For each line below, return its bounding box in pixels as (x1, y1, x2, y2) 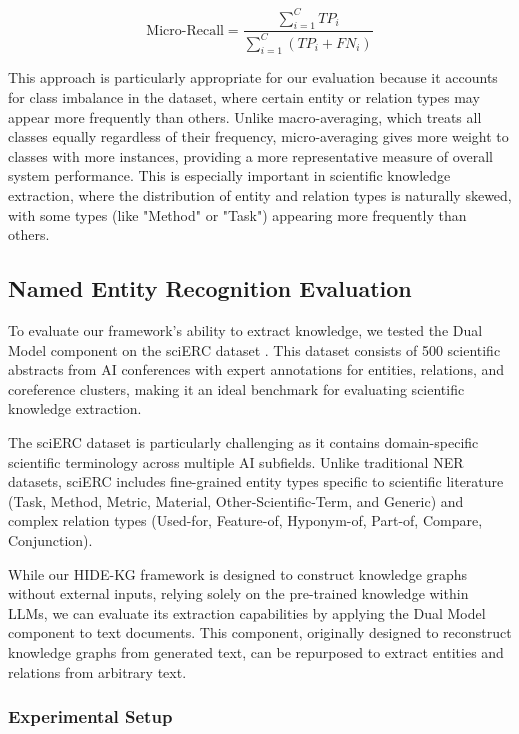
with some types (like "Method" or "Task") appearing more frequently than (8, 204, 467, 225)
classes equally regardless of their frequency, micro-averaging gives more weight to (8, 126, 509, 147)
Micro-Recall (146, 23, 224, 38)
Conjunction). (8, 529, 93, 550)
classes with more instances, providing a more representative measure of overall (8, 145, 493, 166)
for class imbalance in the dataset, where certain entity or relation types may (8, 87, 480, 108)
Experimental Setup (8, 704, 173, 729)
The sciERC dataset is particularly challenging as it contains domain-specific (8, 431, 479, 452)
